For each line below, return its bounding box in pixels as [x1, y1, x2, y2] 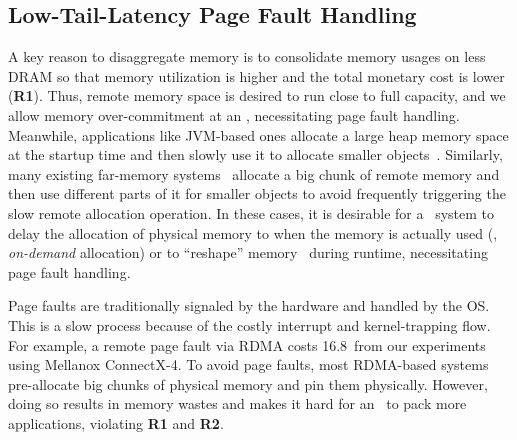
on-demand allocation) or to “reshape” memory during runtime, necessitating [8, 242, 488, 263]
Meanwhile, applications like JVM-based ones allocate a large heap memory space [8, 124, 509, 145]
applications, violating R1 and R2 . [8, 412, 224, 433]
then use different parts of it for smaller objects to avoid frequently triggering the [8, 183, 506, 204]
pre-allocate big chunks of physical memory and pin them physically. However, [8, 373, 488, 394]
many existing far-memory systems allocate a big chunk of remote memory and [8, 163, 500, 184]
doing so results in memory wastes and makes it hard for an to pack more [8, 393, 467, 414]
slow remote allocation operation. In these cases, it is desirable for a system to [8, 202, 495, 223]
